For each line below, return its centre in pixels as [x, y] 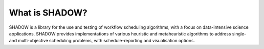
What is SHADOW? [48, 13]
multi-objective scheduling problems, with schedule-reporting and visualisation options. [106, 41]
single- [239, 33]
